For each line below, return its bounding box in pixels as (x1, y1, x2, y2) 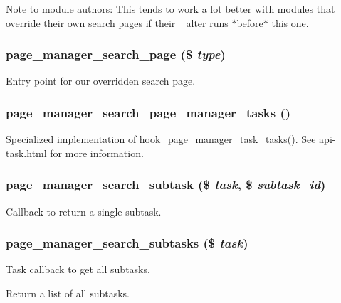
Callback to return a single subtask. (6, 203, 162, 218)
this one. (271, 15, 309, 30)
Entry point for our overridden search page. (6, 73, 196, 88)
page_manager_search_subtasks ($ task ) (6, 234, 248, 252)
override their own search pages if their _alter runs (6, 15, 229, 30)
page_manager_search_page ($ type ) (6, 46, 226, 63)
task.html (6, 145, 47, 160)
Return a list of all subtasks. (6, 286, 130, 301)
